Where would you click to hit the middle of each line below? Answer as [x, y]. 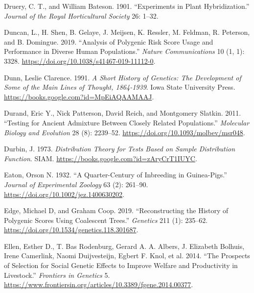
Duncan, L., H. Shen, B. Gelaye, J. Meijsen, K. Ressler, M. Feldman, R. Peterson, [127, 32]
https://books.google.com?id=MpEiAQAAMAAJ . [79, 96]
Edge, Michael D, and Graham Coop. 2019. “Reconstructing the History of [116, 210]
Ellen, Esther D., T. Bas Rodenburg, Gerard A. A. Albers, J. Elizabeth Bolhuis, [124, 246]
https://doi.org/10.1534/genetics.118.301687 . [71, 230]
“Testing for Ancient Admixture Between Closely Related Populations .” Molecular [127, 122]
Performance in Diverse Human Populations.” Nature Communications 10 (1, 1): [124, 51]
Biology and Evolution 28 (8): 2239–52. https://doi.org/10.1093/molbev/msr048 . [125, 132]
